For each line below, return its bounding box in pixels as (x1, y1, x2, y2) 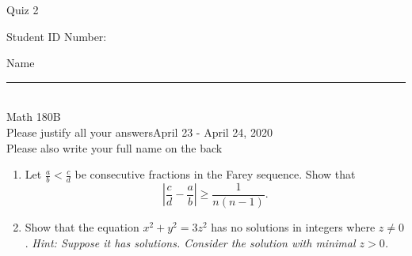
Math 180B (6, 108, 61, 125)
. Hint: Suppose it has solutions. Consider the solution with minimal (25, 234, 356, 250)
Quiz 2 (6, 2, 39, 17)
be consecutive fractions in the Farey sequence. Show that (74, 166, 356, 183)
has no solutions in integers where (211, 219, 376, 235)
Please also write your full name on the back (6, 139, 223, 156)
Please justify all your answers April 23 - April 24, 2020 (6, 123, 273, 140)
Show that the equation (25, 219, 139, 235)
